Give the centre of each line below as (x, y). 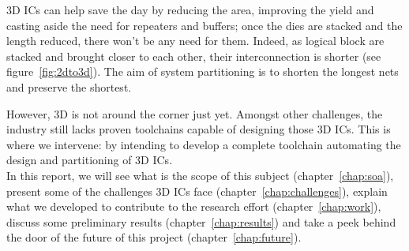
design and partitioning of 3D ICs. (90, 160)
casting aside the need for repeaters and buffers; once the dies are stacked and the (204, 25)
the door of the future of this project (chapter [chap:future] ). (154, 237)
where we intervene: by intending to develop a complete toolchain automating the (204, 144)
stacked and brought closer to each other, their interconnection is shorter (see (194, 56)
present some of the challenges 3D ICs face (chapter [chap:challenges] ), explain (197, 191)
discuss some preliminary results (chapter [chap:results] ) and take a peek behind (201, 221)
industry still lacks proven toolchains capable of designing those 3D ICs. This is (199, 129)
